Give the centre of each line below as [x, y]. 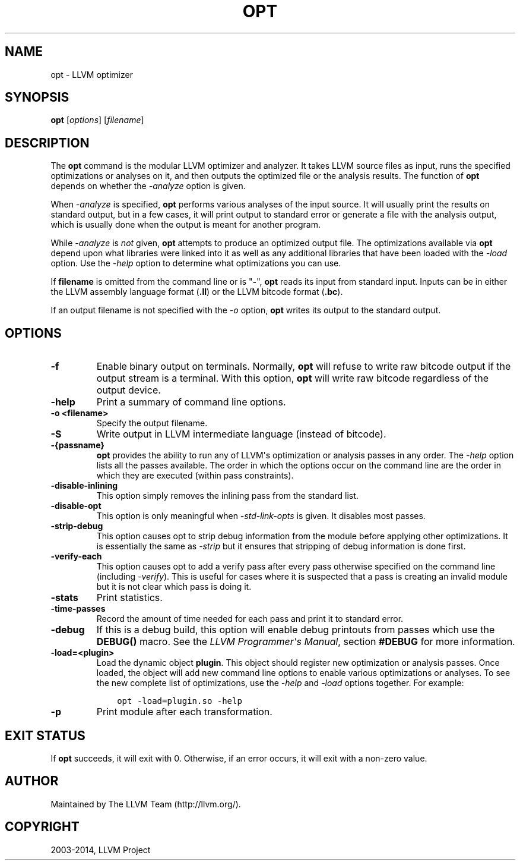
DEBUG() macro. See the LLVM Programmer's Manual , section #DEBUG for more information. [306, 642]
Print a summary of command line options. [191, 402]
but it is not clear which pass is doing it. [174, 587]
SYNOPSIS [37, 97]
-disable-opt [76, 506]
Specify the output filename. [152, 423]
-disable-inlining [84, 486]
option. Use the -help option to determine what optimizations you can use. [196, 263]
